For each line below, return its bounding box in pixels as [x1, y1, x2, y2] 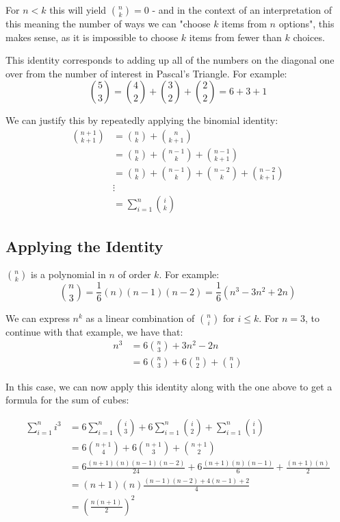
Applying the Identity [5, 235, 164, 256]
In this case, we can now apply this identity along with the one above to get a [5, 379, 332, 393]
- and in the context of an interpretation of [152, 3, 332, 16]
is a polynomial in [31, 267, 106, 282]
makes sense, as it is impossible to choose [5, 29, 179, 44]
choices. [293, 29, 325, 44]
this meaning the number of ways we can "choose [5, 16, 211, 30]
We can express [5, 310, 70, 325]
